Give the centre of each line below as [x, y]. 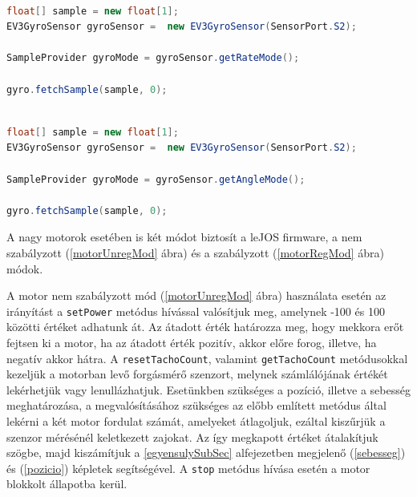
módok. [25, 268]
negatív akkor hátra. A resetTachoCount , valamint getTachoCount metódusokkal [207, 358]
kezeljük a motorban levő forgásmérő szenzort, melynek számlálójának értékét [197, 374]
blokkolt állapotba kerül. [67, 484]
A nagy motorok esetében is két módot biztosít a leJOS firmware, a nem [184, 237]
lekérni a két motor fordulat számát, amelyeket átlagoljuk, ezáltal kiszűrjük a [196, 420]
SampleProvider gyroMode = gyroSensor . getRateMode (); [153, 58]
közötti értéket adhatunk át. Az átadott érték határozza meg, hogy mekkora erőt [205, 327]
